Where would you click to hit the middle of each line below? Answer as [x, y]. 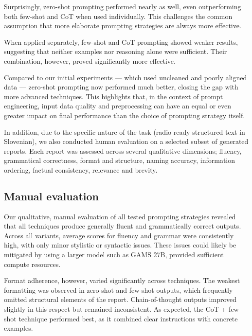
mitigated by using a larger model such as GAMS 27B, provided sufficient [114, 255]
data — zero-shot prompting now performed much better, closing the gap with [121, 87]
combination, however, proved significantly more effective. [90, 61]
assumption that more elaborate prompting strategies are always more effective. [123, 26]
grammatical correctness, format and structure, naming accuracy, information [120, 160]
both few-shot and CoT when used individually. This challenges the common [118, 16]
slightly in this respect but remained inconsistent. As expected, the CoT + [115, 309]
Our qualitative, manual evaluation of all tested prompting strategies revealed [120, 216]
